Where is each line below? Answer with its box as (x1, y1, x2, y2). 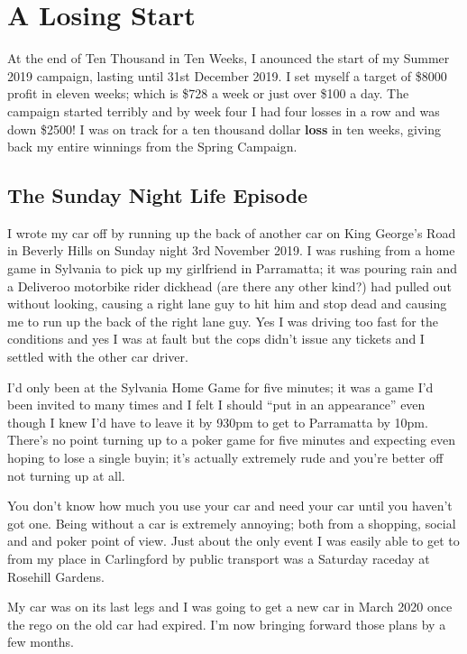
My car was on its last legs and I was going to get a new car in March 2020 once (7, 597, 453, 616)
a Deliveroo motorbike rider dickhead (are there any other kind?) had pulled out (7, 276, 452, 295)
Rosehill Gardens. (7, 566, 105, 585)
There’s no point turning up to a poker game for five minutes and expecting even (7, 430, 455, 449)
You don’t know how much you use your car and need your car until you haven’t (7, 496, 453, 515)
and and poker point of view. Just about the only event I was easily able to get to (7, 531, 460, 550)
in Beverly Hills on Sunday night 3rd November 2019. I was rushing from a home (7, 241, 455, 260)
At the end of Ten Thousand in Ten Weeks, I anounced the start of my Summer (7, 49, 450, 68)
